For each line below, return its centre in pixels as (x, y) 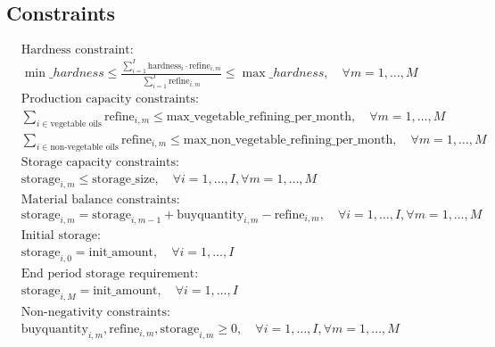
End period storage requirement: (110, 274)
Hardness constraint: (77, 50)
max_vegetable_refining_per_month (259, 116)
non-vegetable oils (84, 147)
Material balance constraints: (100, 200)
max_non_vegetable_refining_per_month (288, 140)
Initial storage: (61, 236)
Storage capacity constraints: (100, 162)
